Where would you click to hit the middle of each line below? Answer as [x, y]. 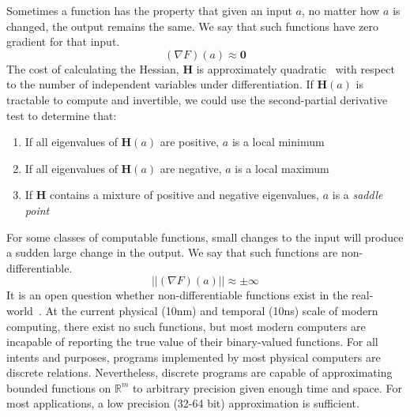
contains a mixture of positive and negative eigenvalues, [184, 195]
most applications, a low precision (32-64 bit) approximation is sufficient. [183, 403]
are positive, [190, 142]
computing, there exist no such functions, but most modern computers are [186, 326]
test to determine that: [62, 115]
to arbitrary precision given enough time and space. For [267, 387]
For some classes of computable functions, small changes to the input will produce [205, 237]
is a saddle [357, 195]
